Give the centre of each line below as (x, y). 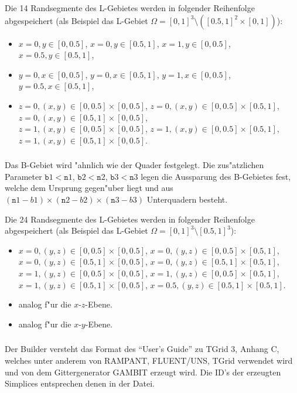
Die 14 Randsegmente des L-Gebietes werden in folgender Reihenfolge (130, 8)
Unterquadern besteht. (187, 199)
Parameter (23, 176)
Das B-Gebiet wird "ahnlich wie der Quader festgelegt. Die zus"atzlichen (134, 165)
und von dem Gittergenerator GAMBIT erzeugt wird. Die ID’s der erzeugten (143, 372)
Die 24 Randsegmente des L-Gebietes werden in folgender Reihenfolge (130, 219)
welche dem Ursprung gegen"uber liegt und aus (89, 188)
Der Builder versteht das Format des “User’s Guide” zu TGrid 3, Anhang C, (142, 349)
